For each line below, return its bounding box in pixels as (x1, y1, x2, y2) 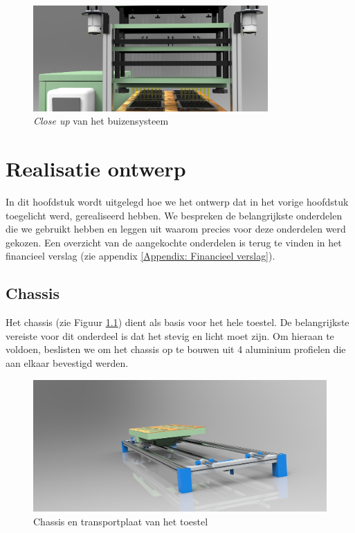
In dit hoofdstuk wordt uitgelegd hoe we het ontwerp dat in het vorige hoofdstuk (6, 195, 349, 208)
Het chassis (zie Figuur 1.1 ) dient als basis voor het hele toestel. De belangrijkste (6, 315, 349, 329)
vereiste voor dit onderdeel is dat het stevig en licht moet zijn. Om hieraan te (6, 328, 334, 343)
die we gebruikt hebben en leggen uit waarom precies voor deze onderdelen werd (6, 222, 346, 236)
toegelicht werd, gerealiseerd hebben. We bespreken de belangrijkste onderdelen (6, 208, 343, 222)
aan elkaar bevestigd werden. (6, 355, 129, 370)
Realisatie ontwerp (6, 154, 186, 183)
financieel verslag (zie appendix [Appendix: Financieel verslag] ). (6, 249, 275, 263)
